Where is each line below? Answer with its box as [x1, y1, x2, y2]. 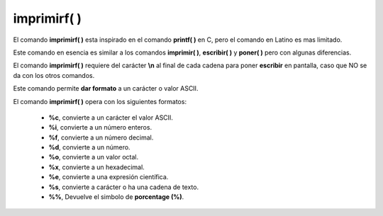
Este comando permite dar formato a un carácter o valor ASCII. [13, 84, 199, 93]
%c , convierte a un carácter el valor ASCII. [48, 113, 174, 122]
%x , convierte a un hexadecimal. [48, 163, 145, 171]
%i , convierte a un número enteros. [48, 123, 152, 132]
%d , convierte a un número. [48, 143, 131, 152]
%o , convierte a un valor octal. [48, 153, 138, 161]
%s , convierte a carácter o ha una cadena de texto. [48, 183, 199, 191]
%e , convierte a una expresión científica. [48, 173, 169, 181]
